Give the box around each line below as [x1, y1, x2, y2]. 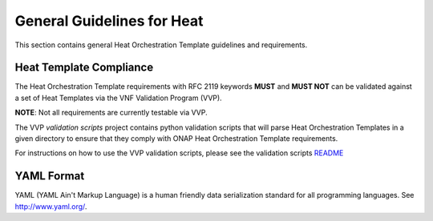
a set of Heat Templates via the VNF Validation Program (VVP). [14, 93, 222, 102]
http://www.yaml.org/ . [14, 201, 87, 211]
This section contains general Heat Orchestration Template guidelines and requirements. [14, 40, 308, 50]
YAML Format [14, 169, 85, 183]
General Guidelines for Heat [14, 12, 204, 30]
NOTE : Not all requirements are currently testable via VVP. [14, 108, 208, 118]
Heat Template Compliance [14, 61, 154, 74]
